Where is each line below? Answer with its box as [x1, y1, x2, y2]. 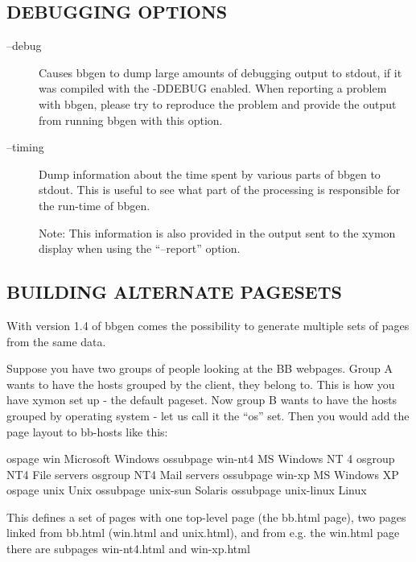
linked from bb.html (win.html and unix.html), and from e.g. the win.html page [6, 524, 400, 541]
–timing [6, 138, 44, 155]
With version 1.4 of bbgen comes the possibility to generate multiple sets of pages [6, 316, 410, 333]
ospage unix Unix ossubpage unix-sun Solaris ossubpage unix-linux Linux [6, 481, 367, 498]
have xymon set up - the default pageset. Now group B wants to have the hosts [6, 391, 397, 408]
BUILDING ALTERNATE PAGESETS [6, 279, 342, 304]
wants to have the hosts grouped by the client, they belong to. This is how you [6, 375, 395, 392]
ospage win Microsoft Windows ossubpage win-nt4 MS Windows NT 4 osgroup [6, 450, 395, 467]
